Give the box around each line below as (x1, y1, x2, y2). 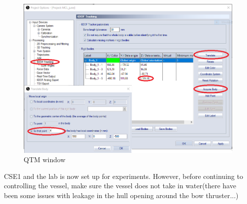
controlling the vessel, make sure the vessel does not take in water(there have (4, 180, 236, 191)
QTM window (24, 154, 65, 165)
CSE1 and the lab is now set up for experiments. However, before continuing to (4, 171, 243, 181)
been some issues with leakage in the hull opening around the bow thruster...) (4, 190, 239, 200)
